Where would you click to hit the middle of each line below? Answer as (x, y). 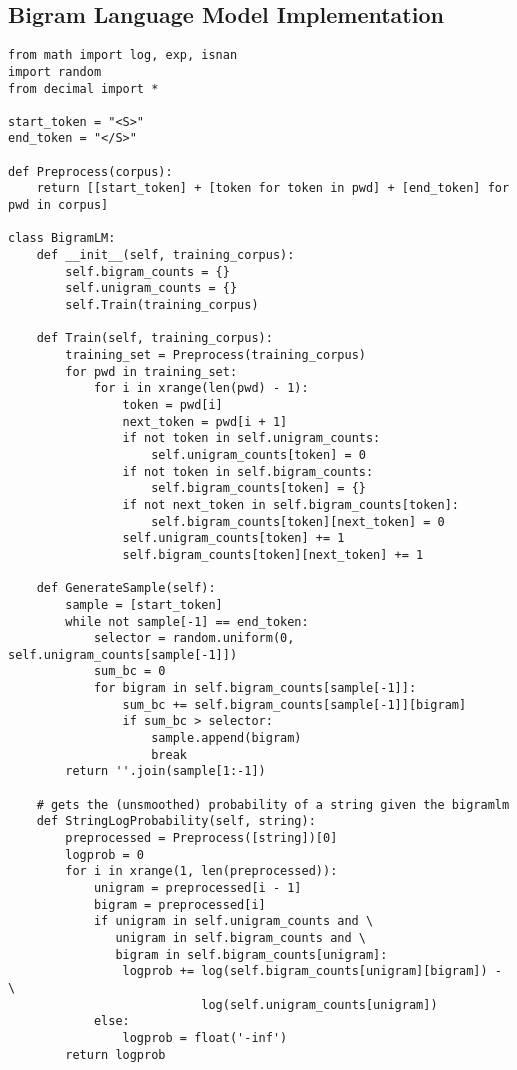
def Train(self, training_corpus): (154, 338)
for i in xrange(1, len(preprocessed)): (201, 871)
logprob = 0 (105, 854)
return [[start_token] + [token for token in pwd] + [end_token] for (273, 188)
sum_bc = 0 (129, 671)
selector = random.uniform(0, (194, 638)
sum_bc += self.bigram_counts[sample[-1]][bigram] (294, 704)
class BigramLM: (62, 238)
